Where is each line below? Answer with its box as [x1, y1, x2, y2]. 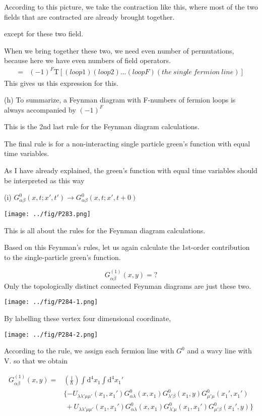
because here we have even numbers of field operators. [4, 55, 171, 66]
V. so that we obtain [4, 355, 68, 366]
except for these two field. [4, 28, 84, 39]
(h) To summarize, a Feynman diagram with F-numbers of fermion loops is [4, 94, 236, 105]
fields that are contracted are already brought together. [4, 11, 175, 22]
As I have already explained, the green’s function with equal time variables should [4, 165, 257, 176]
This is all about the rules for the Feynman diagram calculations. [4, 225, 206, 235]
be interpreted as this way [4, 175, 85, 185]
